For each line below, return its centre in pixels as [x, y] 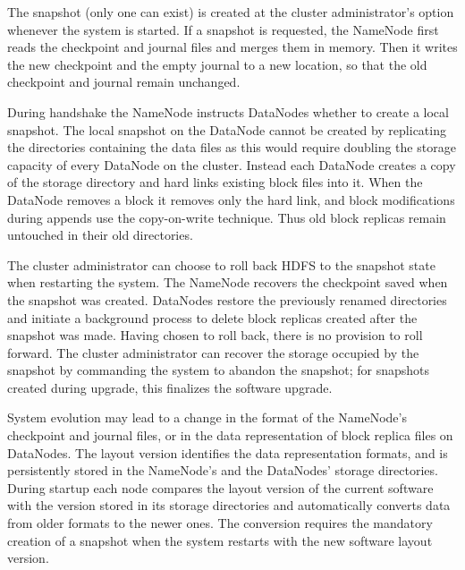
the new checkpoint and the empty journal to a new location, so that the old [217, 64]
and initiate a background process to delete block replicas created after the [212, 317]
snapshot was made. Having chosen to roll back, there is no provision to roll [215, 335]
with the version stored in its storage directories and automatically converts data [229, 505]
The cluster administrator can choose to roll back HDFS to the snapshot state [221, 264]
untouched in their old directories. [100, 235]
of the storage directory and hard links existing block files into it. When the [215, 182]
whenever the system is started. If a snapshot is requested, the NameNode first [223, 29]
